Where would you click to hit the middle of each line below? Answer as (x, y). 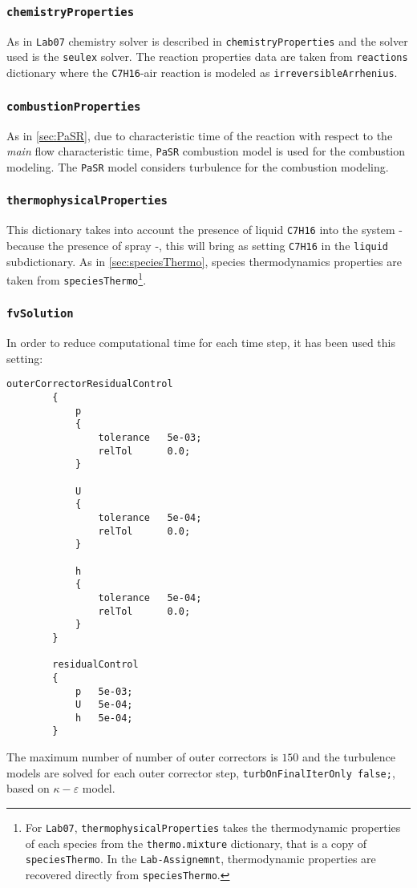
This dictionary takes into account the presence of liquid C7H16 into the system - (204, 230)
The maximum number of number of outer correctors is (142, 757)
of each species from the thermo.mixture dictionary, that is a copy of (196, 843)
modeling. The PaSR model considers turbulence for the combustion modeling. (198, 166)
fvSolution (40, 314)
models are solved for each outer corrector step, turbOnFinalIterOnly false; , (201, 772)
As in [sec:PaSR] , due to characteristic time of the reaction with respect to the (200, 135)
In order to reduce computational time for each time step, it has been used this (201, 343)
